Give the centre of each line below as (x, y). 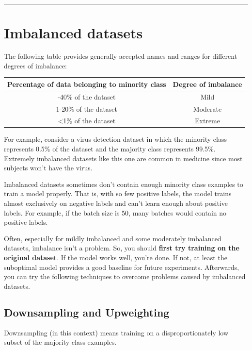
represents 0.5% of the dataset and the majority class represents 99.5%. (110, 149)
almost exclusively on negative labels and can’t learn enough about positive (116, 203)
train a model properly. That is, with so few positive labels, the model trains (118, 193)
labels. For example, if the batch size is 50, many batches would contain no (115, 212)
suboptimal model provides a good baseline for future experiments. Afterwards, (122, 267)
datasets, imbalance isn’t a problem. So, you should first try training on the (122, 248)
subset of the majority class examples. (60, 342)
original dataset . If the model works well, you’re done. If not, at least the (116, 257)
